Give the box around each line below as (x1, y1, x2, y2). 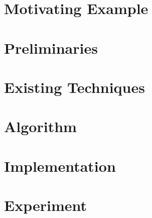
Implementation (4, 155, 116, 176)
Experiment (4, 195, 87, 215)
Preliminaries (4, 37, 98, 58)
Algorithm (4, 116, 77, 137)
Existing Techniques (4, 76, 145, 97)
